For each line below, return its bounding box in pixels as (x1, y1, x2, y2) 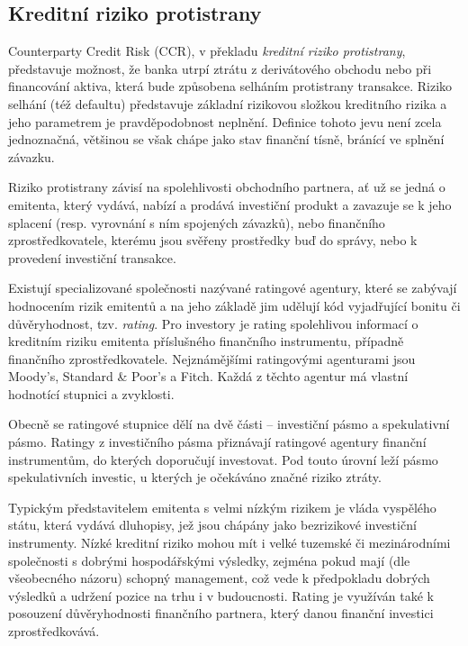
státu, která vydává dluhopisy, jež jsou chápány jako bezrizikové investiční (8, 515, 417, 534)
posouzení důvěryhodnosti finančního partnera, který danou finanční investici (8, 604, 434, 623)
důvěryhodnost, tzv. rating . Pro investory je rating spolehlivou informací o (8, 314, 418, 332)
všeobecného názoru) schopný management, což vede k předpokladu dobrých (8, 569, 430, 587)
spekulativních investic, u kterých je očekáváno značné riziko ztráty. (8, 468, 382, 487)
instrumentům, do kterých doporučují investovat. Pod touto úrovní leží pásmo (8, 450, 438, 469)
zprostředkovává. (8, 622, 100, 641)
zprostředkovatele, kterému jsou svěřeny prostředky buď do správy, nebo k (8, 231, 418, 250)
